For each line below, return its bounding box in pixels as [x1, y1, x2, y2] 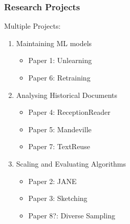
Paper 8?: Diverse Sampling [28, 210, 115, 220]
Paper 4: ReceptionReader [28, 107, 111, 117]
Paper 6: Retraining [28, 72, 91, 83]
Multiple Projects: [4, 21, 61, 31]
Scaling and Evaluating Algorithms [16, 158, 126, 169]
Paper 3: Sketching [28, 193, 88, 203]
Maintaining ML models [16, 37, 92, 48]
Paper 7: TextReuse [28, 141, 90, 152]
